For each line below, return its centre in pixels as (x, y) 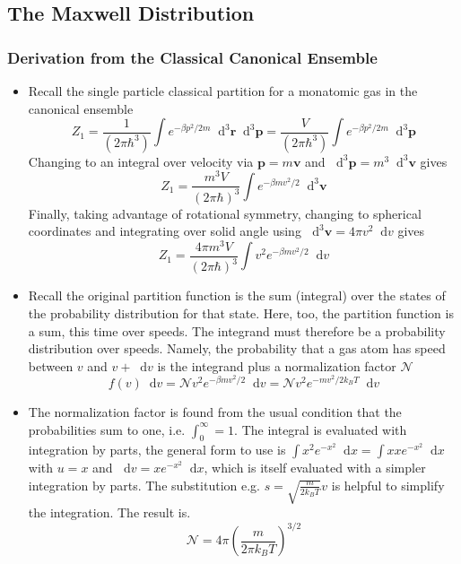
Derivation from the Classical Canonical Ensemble (192, 57)
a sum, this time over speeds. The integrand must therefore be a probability (237, 330)
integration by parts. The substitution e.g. (144, 485)
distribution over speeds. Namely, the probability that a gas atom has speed (237, 348)
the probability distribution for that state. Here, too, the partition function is (241, 312)
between (51, 365)
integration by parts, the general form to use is (157, 450)
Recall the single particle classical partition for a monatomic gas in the (223, 91)
